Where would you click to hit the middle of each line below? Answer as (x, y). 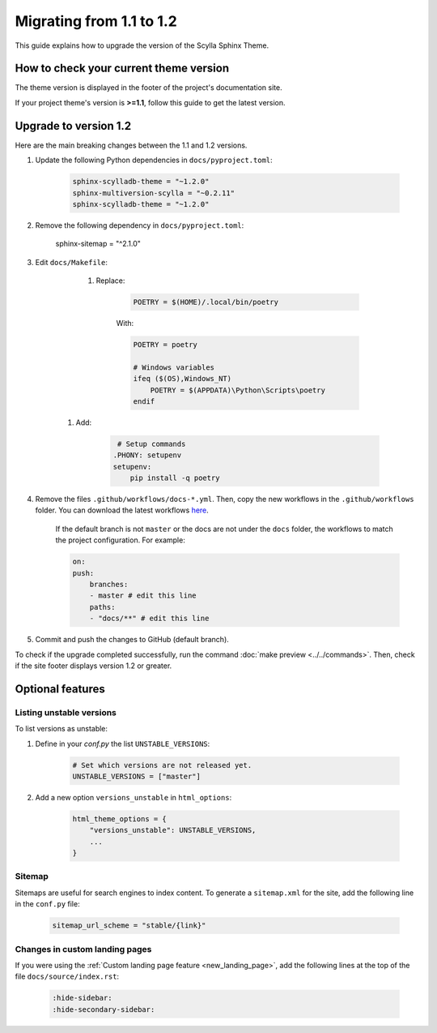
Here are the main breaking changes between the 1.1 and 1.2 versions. (131, 145)
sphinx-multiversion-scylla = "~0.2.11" (153, 193)
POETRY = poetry (165, 345)
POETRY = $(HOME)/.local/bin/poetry (206, 302)
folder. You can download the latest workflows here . (122, 510)
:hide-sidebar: (82, 998)
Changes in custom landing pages (83, 949)
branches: (109, 585)
